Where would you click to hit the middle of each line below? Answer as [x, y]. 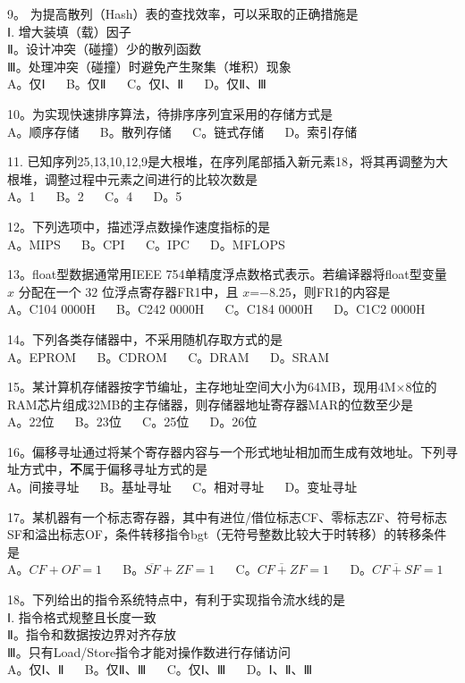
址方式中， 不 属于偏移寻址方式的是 [107, 469]
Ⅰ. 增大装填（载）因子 [69, 31]
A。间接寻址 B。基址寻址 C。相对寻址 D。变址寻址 [182, 487]
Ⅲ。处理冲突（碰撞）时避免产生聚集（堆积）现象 [149, 66]
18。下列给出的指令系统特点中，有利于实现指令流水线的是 [176, 599]
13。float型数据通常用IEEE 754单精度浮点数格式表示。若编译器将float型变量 [227, 274]
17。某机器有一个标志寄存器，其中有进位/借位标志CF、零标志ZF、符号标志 [227, 516]
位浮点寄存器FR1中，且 [170, 291]
